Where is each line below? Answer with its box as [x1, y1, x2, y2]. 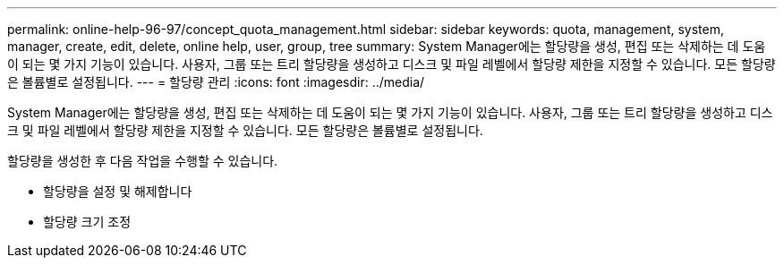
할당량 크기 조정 [43, 214, 132, 229]
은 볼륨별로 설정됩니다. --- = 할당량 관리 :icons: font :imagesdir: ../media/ [7, 74, 425, 90]
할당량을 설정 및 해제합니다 [43, 184, 192, 199]
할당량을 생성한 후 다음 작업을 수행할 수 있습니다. [7, 153, 278, 168]
